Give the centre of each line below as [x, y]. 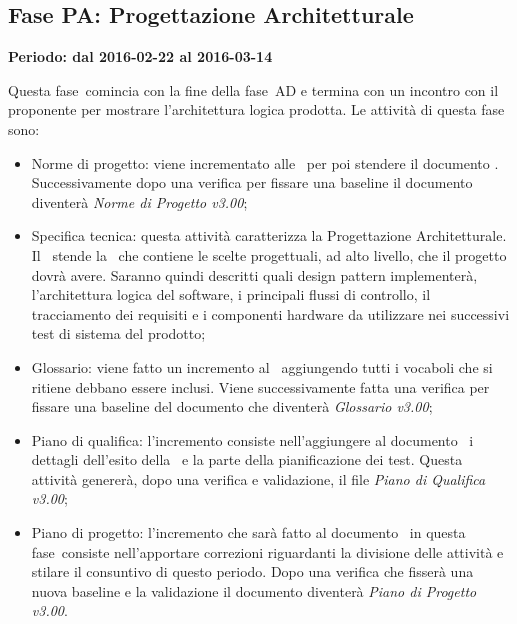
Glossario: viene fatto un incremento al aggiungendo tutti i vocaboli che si [262, 366]
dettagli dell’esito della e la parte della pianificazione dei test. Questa [247, 459]
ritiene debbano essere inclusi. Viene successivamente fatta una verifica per [260, 386]
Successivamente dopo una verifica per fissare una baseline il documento [252, 182]
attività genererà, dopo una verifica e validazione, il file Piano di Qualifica [258, 478]
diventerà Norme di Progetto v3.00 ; [139, 201]
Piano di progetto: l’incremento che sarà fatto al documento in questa [248, 532]
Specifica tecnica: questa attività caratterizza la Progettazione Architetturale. [269, 235]
